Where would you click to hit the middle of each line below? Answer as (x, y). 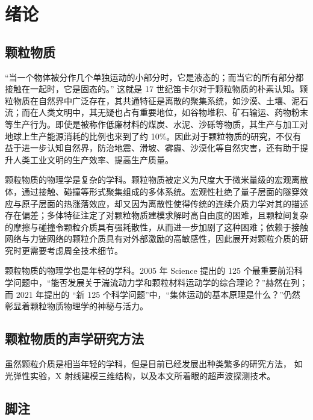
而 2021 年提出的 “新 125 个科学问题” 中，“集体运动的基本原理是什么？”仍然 (153, 294)
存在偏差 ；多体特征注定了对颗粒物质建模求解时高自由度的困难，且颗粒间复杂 (156, 215)
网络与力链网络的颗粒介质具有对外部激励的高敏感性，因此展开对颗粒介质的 (152, 239)
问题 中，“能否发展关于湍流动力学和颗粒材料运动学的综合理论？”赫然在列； (160, 283)
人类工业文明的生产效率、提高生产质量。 (93, 159)
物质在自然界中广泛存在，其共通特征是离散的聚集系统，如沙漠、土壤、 (152, 100)
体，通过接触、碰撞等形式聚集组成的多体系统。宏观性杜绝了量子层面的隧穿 (152, 191)
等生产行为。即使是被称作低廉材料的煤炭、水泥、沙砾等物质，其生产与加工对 (156, 124)
